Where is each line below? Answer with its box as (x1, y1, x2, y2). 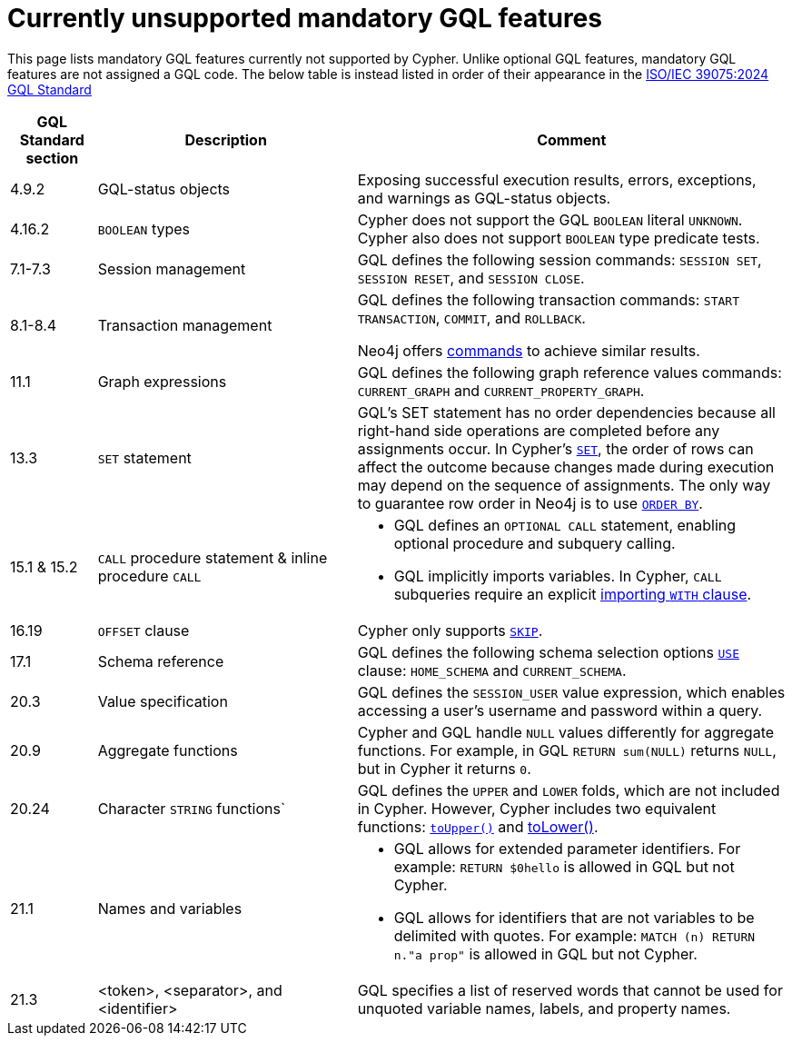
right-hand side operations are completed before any (357, 421, 720, 440)
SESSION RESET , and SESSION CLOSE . (357, 268, 585, 287)
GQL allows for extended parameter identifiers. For (393, 839, 741, 858)
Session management (97, 259, 246, 278)
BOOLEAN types (97, 219, 191, 238)
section (25, 148, 79, 167)
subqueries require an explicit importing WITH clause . (393, 584, 752, 603)
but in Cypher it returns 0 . (357, 759, 531, 778)
